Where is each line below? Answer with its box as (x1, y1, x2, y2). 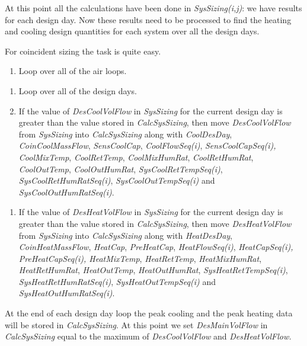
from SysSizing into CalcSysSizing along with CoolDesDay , (18, 127, 232, 140)
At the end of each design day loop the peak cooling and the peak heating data (5, 307, 293, 319)
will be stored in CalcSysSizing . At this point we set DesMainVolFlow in (5, 318, 268, 331)
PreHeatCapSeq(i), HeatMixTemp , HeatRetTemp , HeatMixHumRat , (18, 252, 262, 264)
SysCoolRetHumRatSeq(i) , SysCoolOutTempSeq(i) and (18, 174, 215, 187)
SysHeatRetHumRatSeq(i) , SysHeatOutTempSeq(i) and (18, 275, 216, 287)
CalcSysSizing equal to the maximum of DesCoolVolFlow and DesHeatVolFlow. (5, 330, 292, 342)
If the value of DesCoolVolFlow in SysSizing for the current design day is (18, 104, 283, 117)
